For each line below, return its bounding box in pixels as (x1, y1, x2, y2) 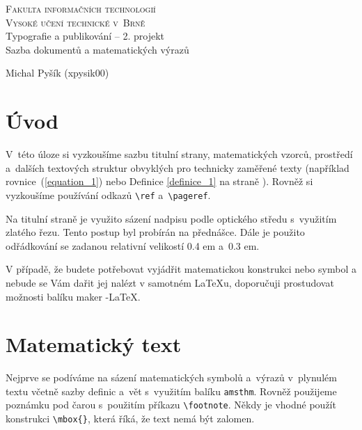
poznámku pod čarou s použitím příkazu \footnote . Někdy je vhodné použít (6, 397, 336, 412)
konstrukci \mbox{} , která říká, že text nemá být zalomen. (6, 411, 255, 426)
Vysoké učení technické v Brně (6, 15, 145, 29)
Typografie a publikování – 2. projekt (6, 29, 165, 43)
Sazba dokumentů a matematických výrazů (6, 42, 189, 56)
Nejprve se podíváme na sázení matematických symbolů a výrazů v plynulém (6, 370, 337, 385)
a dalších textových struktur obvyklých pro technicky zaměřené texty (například (6, 160, 349, 175)
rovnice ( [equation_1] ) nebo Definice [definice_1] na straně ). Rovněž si (6, 174, 313, 189)
